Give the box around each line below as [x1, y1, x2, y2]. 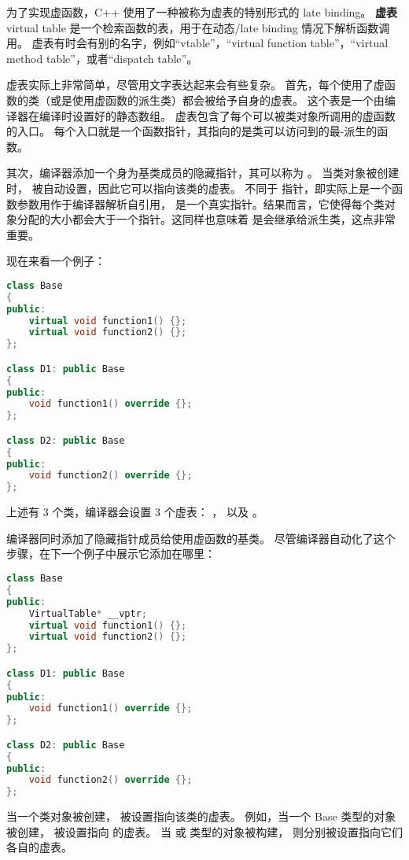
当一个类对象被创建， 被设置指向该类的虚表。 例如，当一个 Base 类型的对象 [6, 808, 396, 825]
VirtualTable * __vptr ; [28, 607, 148, 619]
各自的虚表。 [6, 839, 72, 855]
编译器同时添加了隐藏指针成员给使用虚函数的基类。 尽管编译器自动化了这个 [6, 530, 396, 546]
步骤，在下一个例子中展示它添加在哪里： [6, 545, 216, 562]
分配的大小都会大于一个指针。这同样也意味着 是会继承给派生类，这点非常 [17, 211, 396, 227]
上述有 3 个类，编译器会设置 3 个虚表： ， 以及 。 [6, 504, 263, 520]
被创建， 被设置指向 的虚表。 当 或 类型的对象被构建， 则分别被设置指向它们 [6, 823, 403, 840]
